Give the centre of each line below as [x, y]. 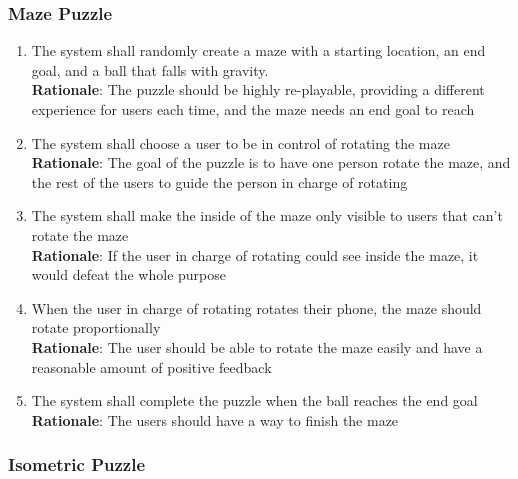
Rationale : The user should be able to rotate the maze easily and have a [257, 346]
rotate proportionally [96, 327]
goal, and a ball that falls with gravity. [150, 69]
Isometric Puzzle [77, 464]
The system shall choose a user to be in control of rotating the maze [240, 142]
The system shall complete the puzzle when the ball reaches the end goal [254, 400]
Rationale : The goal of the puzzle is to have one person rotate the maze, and [271, 162]
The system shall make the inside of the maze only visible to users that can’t [267, 215]
